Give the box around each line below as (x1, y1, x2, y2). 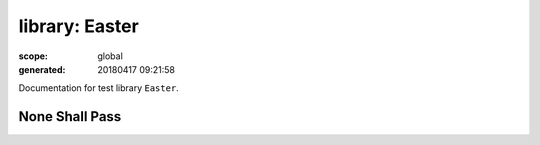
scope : (18, 50, 49, 62)
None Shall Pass (18, 108, 122, 125)
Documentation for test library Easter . (18, 82, 179, 94)
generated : (18, 63, 66, 75)
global (97, 50, 124, 62)
